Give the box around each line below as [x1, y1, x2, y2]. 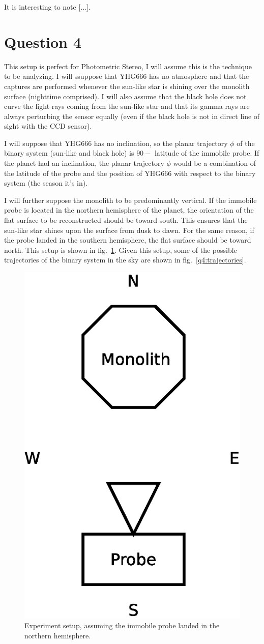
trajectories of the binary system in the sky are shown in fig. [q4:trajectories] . [4, 254, 246, 265]
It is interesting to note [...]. [4, 2, 91, 12]
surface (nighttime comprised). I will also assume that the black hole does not [4, 91, 247, 101]
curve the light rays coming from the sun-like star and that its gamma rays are [4, 101, 250, 111]
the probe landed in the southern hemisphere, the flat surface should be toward [4, 235, 251, 245]
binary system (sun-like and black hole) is [4, 148, 134, 158]
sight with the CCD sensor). [4, 121, 92, 131]
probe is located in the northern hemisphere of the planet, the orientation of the [4, 204, 254, 215]
